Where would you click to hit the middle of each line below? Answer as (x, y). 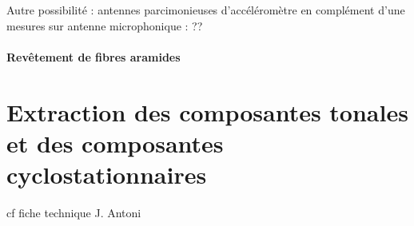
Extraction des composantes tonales (207, 111)
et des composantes (115, 143)
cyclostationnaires (107, 174)
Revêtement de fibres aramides (94, 56)
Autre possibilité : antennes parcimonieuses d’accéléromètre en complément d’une (206, 10)
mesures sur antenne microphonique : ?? (105, 25)
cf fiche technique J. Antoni (74, 212)
